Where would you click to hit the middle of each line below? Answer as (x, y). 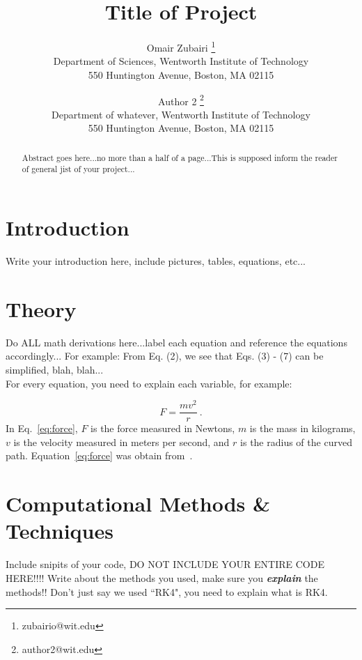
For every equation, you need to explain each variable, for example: (149, 383)
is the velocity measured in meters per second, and (121, 442)
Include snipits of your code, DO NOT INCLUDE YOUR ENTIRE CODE (165, 564)
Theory (41, 308)
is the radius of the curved (296, 442)
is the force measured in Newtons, (163, 428)
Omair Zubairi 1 (181, 46)
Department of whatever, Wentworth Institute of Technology (181, 114)
